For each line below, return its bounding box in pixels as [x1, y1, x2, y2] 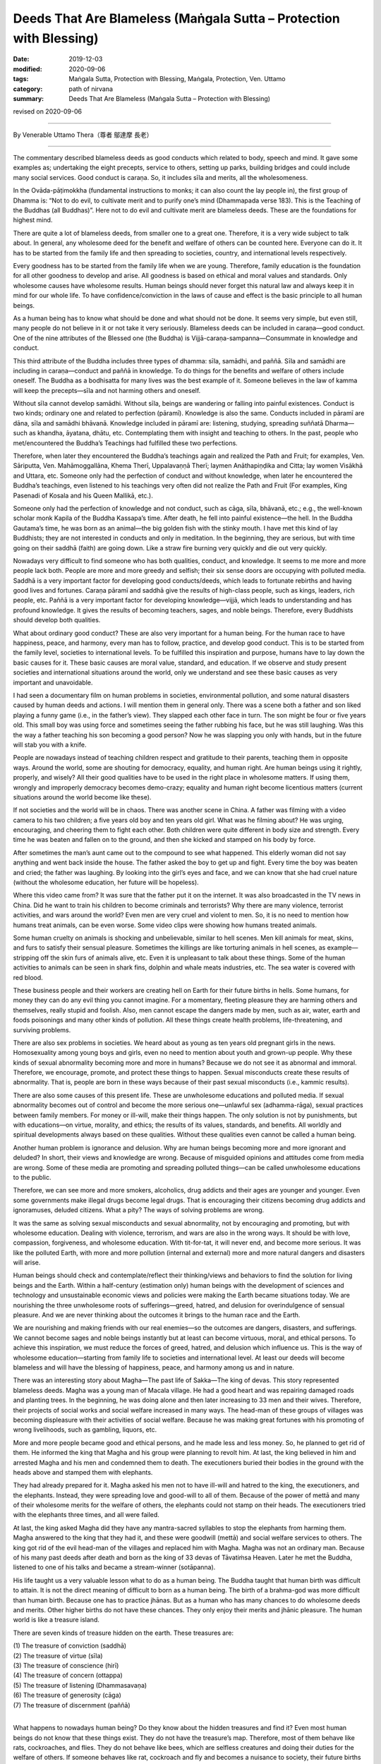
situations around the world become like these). [13, 792, 152, 801]
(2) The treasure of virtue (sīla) [13, 1651, 103, 1660]
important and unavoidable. [13, 678, 93, 687]
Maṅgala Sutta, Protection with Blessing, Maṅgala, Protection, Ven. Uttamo [68, 75, 286, 83]
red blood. [13, 973, 44, 981]
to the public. [13, 1173, 52, 1181]
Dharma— [325, 418, 354, 427]
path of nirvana [68, 85, 113, 93]
